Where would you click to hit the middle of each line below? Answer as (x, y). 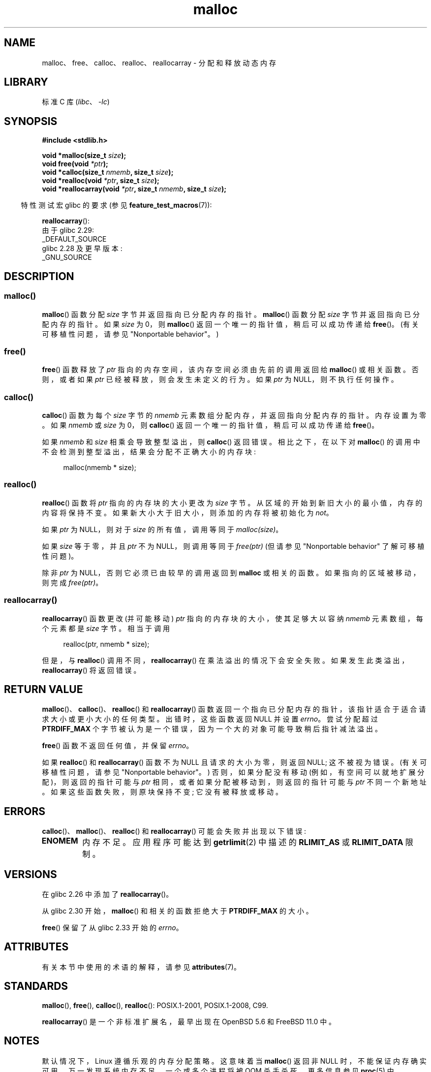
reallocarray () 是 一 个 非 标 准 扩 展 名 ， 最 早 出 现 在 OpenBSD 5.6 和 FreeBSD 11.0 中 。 (189, 1021)
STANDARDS (36, 986)
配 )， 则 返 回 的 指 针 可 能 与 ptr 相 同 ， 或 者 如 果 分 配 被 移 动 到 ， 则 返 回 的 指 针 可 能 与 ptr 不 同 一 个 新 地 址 (234, 782)
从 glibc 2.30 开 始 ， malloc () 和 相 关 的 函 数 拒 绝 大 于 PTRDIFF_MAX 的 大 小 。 (177, 911)
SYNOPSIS (31, 121)
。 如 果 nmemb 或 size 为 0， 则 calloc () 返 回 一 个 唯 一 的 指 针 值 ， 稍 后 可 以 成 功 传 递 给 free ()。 (210, 425)
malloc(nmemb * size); (100, 467)
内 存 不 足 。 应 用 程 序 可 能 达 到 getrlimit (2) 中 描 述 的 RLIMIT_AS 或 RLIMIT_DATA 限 (248, 842)
